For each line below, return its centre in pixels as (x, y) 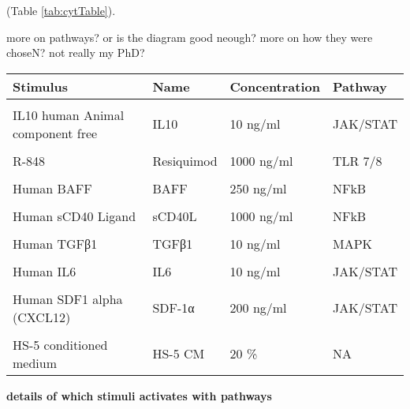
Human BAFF (52, 188)
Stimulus (41, 86)
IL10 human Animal (69, 114)
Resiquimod (185, 160)
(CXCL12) (42, 317)
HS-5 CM (179, 354)
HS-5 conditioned (60, 344)
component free (55, 133)
